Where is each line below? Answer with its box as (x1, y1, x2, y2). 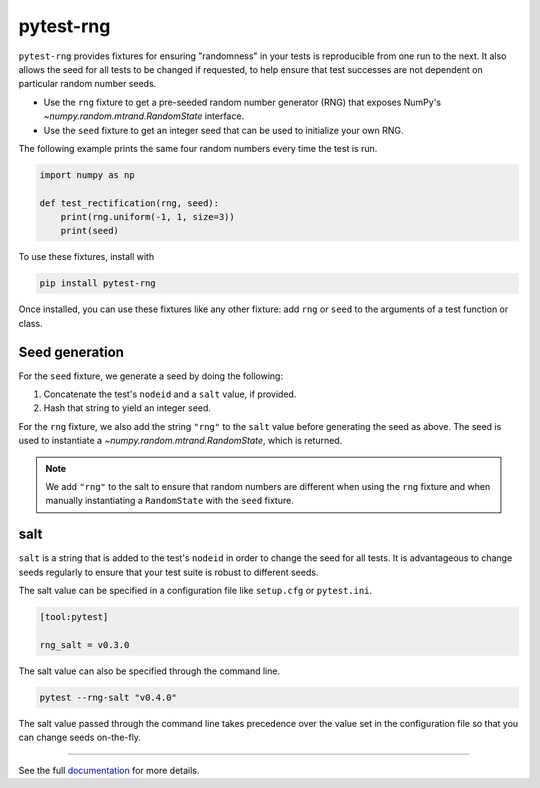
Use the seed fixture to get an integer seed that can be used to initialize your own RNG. (43, 124, 404, 136)
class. (18, 317, 44, 329)
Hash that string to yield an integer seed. (43, 402, 212, 414)
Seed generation (18, 343, 125, 360)
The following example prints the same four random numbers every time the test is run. (18, 142, 378, 154)
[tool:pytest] (39, 611, 109, 623)
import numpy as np (39, 169, 135, 180)
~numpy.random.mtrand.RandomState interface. (43, 110, 245, 122)
